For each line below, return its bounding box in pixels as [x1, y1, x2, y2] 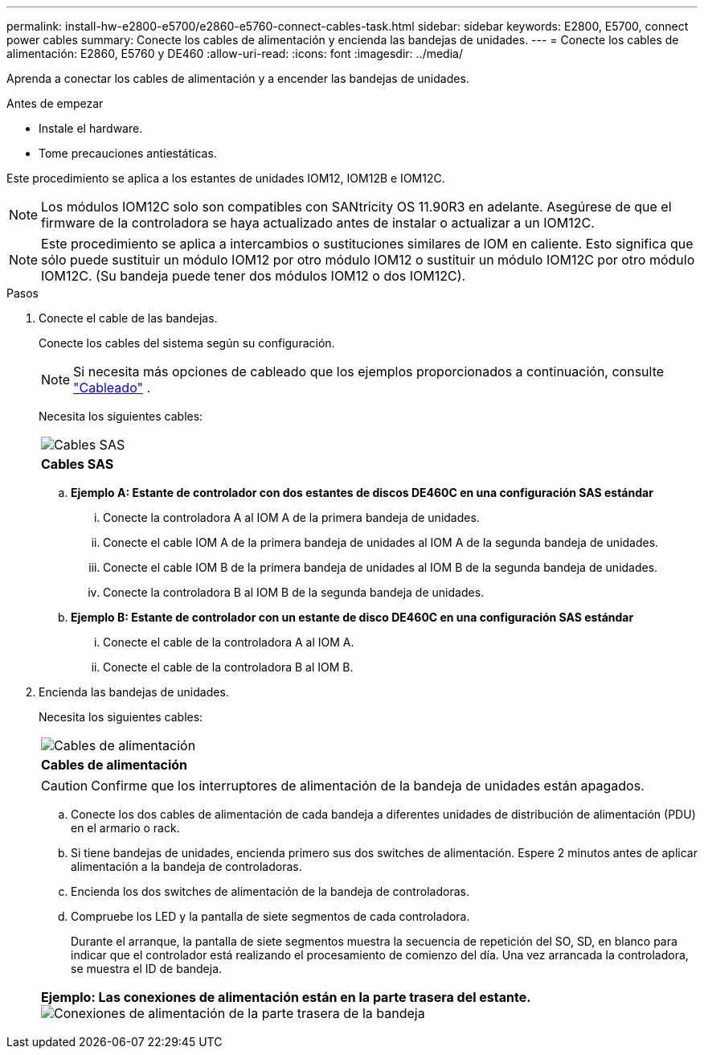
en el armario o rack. [71, 821, 180, 835]
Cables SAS [41, 456, 114, 472]
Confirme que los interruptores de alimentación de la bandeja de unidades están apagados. [91, 778, 645, 794]
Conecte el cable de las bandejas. [39, 311, 218, 325]
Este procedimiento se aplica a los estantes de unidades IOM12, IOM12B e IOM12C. [6, 171, 445, 185]
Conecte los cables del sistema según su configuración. [39, 336, 335, 350]
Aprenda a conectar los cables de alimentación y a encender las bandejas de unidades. [6, 72, 469, 85]
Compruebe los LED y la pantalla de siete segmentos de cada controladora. [71, 909, 470, 923]
